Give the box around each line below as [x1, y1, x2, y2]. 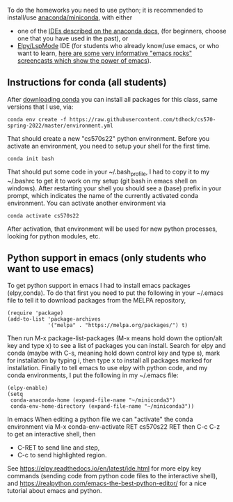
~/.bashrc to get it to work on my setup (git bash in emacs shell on [7, 176, 197, 185]
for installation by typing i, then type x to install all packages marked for [7, 356, 212, 365]
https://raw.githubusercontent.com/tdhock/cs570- [69, 116, 216, 123]
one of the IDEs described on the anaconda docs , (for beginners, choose [17, 27, 227, 35]
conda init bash [7, 155, 54, 162]
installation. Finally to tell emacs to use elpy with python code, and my [7, 364, 208, 372]
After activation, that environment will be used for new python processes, [7, 225, 218, 233]
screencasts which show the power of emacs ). [17, 56, 152, 65]
